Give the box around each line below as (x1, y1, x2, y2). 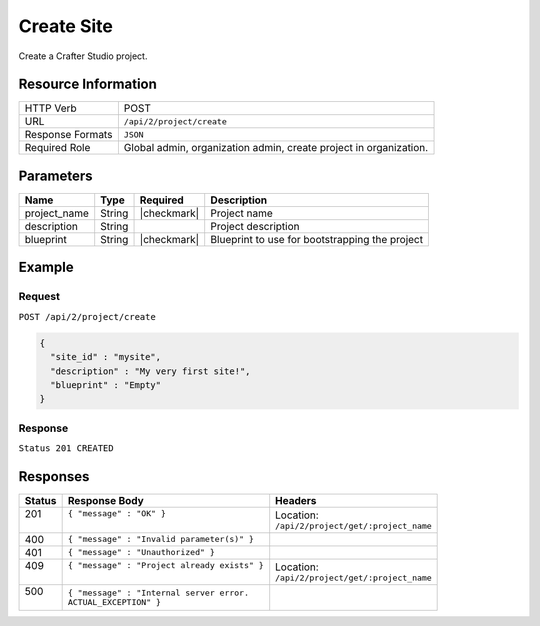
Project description (210, 219, 300, 233)
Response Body (67, 493, 144, 507)
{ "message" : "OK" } (67, 508, 167, 519)
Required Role (24, 141, 91, 155)
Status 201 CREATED (18, 443, 114, 454)
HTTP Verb (24, 101, 77, 115)
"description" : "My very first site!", (50, 365, 251, 377)
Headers (275, 493, 317, 507)
